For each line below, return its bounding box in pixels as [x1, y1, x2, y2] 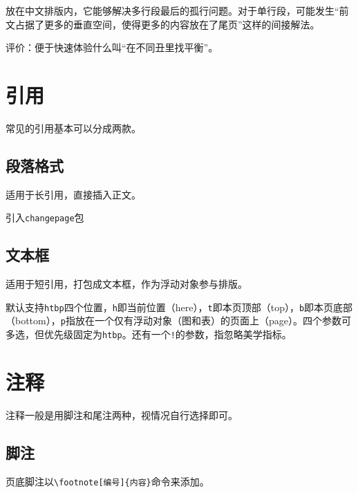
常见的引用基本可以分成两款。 [6, 120, 141, 135]
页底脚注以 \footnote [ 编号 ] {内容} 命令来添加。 [6, 474, 209, 488]
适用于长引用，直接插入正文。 [6, 187, 141, 201]
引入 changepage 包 [6, 210, 84, 225]
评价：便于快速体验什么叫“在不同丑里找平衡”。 [6, 40, 218, 55]
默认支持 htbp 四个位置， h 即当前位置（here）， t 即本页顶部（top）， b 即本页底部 [6, 299, 353, 314]
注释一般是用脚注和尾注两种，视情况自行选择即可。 [6, 407, 238, 422]
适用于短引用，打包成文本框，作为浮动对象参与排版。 [6, 277, 247, 291]
